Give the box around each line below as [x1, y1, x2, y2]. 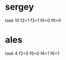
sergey [5, 1, 34, 13]
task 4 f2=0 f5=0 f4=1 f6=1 [5, 50, 60, 56]
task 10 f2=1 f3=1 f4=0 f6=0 [5, 17, 61, 23]
